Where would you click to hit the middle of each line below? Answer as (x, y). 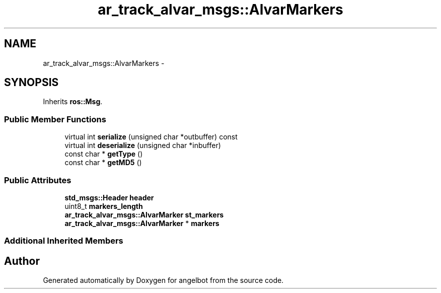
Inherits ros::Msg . (73, 102)
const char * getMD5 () (103, 163)
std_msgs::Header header (109, 197)
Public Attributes (38, 180)
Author (22, 261)
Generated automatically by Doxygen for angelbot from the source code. (163, 280)
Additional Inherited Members (64, 241)
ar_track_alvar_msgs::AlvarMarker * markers (142, 223)
